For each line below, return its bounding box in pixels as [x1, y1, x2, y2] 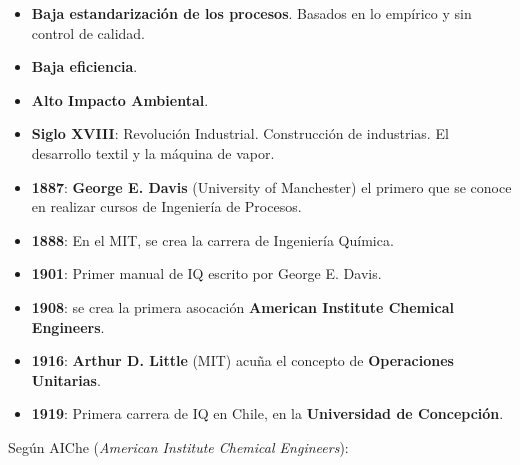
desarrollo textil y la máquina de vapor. [31, 142, 275, 163]
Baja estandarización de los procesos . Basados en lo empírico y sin [31, 3, 472, 23]
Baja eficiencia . [31, 56, 138, 77]
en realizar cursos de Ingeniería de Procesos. [31, 196, 302, 217]
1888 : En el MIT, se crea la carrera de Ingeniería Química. [31, 229, 394, 250]
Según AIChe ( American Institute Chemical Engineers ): [8, 436, 349, 457]
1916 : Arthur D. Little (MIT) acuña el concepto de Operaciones [31, 350, 454, 371]
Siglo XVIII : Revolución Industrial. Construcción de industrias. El [31, 123, 449, 144]
